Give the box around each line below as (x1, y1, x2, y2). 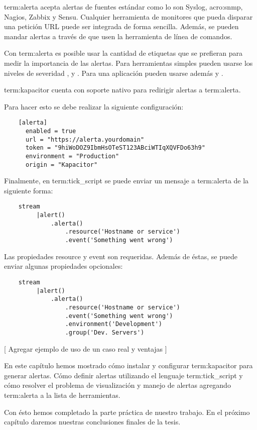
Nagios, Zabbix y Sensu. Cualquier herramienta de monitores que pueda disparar (4, 11, 253, 22)
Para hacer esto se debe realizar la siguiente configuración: (4, 101, 184, 112)
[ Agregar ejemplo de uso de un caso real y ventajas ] (4, 343, 167, 354)
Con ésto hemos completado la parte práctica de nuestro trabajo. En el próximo (4, 406, 250, 417)
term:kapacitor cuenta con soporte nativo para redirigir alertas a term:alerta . (4, 84, 241, 95)
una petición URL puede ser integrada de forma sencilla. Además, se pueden (4, 21, 239, 32)
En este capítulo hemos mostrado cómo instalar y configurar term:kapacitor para (4, 360, 253, 371)
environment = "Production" (25, 152, 119, 160)
